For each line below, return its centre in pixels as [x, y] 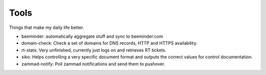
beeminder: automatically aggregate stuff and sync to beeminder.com [92, 36]
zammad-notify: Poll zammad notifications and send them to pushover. [93, 64]
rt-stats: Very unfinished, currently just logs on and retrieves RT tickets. [94, 50]
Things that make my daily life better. [47, 27]
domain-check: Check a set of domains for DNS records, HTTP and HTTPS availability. [109, 43]
